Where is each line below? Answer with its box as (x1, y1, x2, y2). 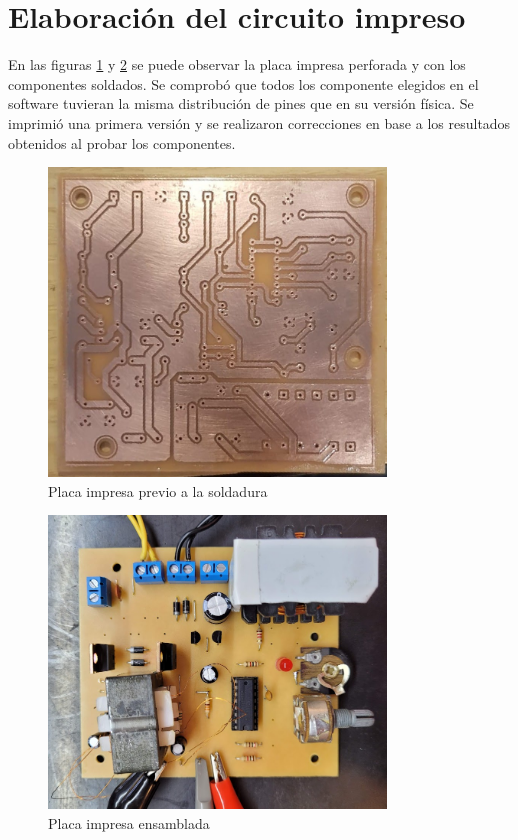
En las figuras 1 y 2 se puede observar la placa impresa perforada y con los (8, 54, 466, 75)
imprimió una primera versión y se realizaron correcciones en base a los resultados (8, 112, 511, 133)
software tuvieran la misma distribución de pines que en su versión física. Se (8, 93, 474, 114)
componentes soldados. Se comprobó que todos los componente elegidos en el (8, 73, 479, 94)
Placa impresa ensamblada (48, 812, 210, 833)
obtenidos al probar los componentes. (8, 132, 236, 153)
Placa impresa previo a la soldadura (48, 480, 268, 501)
